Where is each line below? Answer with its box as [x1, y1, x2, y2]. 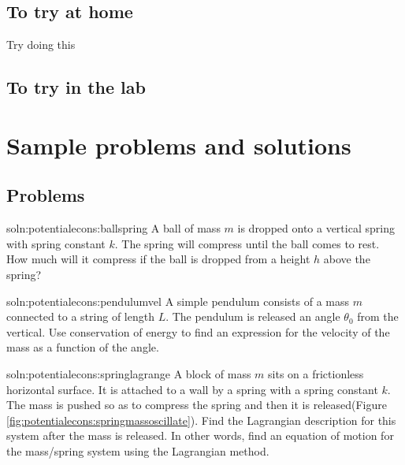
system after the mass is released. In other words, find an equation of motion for [6, 427, 394, 444]
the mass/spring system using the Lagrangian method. [6, 442, 269, 459]
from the [357, 308, 399, 325]
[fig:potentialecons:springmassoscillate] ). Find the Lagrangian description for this [6, 411, 396, 428]
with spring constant [6, 235, 106, 251]
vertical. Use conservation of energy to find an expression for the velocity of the [6, 323, 390, 340]
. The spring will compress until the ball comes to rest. [114, 235, 380, 251]
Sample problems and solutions [6, 128, 351, 161]
